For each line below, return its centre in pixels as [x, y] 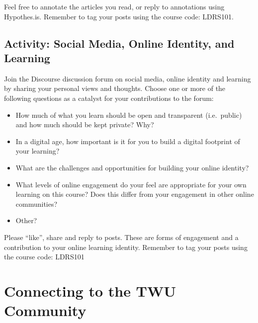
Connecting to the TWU [90, 290]
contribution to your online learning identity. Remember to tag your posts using [126, 247]
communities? [37, 203]
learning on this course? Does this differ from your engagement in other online [135, 194]
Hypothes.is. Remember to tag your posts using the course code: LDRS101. [119, 16]
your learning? [38, 151]
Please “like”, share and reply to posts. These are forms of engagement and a [121, 237]
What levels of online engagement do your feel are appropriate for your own [131, 184]
